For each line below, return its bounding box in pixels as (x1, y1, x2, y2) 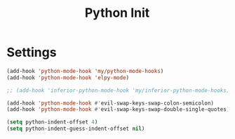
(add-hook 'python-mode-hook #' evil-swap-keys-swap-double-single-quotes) (6, 106, 230, 113)
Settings (6, 44, 57, 60)
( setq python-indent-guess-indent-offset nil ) (6, 125, 145, 133)
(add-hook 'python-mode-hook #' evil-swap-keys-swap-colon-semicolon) (6, 100, 215, 107)
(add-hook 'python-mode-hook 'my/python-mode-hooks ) (6, 67, 164, 74)
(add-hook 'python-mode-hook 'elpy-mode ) (6, 74, 130, 81)
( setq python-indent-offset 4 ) (6, 119, 98, 126)
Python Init (84, 5, 150, 21)
